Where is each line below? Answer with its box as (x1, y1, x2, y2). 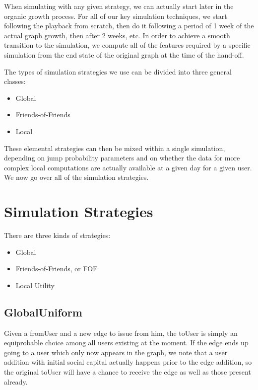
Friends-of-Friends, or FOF (15, 263, 98, 274)
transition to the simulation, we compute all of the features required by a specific (4, 40, 251, 50)
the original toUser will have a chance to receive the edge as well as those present (4, 366, 251, 377)
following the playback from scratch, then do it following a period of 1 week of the (4, 20, 254, 31)
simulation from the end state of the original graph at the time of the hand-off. (4, 49, 244, 60)
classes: (4, 76, 26, 86)
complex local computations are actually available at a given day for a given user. (4, 162, 252, 172)
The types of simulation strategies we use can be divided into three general (4, 66, 232, 77)
